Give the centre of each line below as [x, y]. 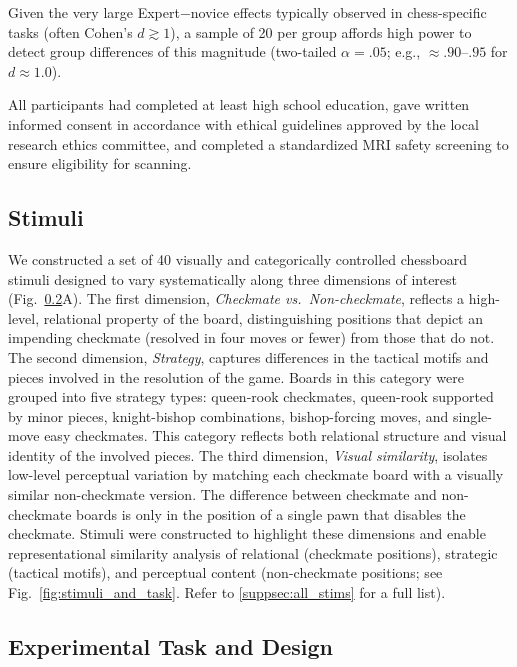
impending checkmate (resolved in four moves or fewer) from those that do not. [251, 337]
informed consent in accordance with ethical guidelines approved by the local [243, 123]
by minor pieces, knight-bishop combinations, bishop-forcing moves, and [228, 415]
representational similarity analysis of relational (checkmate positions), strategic [253, 552]
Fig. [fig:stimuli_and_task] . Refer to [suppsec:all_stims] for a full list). [227, 592]
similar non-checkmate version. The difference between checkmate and [222, 494]
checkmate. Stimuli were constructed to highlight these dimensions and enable [247, 533]
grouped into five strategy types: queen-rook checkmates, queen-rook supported [251, 396]
